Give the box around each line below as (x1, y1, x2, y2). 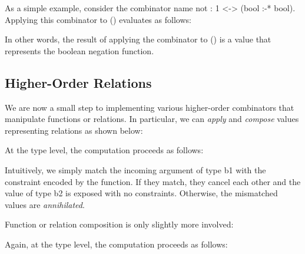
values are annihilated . (5, 198, 85, 210)
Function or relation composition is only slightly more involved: (5, 218, 234, 230)
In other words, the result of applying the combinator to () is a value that (5, 33, 271, 45)
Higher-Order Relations (5, 73, 152, 91)
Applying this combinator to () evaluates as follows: (5, 13, 191, 25)
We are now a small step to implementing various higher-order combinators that (5, 101, 294, 113)
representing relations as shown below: (5, 124, 143, 136)
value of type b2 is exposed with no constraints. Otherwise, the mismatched (5, 187, 278, 199)
